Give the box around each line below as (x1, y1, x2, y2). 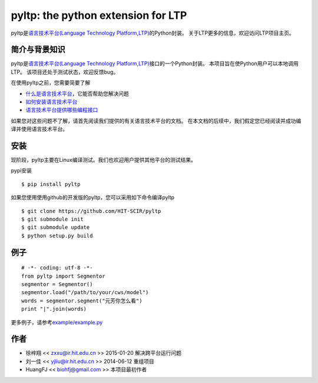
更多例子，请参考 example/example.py (11, 318, 103, 326)
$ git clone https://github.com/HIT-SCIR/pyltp (21, 208, 161, 214)
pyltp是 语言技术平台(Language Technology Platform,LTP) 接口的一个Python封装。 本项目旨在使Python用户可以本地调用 (11, 60, 299, 67)
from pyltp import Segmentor (21, 272, 105, 279)
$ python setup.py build (21, 232, 93, 239)
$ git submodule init (21, 216, 84, 223)
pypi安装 (11, 167, 32, 174)
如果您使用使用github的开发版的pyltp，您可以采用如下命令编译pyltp (11, 194, 175, 201)
